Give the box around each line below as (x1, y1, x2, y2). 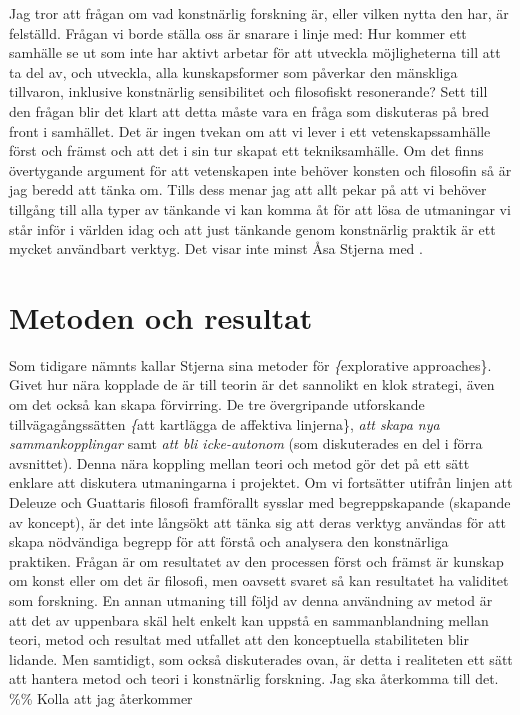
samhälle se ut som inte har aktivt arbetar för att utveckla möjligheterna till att (9, 42, 501, 63)
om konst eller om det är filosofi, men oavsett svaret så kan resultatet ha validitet (9, 570, 509, 591)
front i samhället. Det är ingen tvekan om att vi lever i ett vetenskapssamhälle (9, 120, 491, 141)
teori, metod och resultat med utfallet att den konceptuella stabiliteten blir (9, 629, 469, 650)
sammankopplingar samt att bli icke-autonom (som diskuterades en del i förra (9, 433, 483, 454)
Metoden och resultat (9, 296, 313, 337)
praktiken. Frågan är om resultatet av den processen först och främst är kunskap (9, 550, 504, 571)
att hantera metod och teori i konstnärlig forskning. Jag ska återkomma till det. (9, 668, 499, 689)
